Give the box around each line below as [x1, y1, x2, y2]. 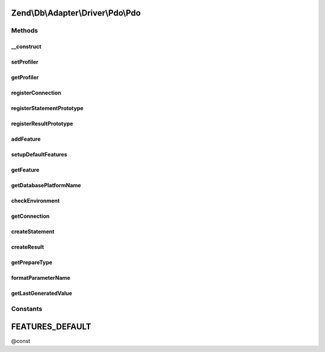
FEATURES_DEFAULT [11, 321, 91, 332]
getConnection [11, 212, 50, 220]
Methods [11, 26, 39, 35]
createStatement [11, 228, 55, 235]
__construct [11, 43, 42, 51]
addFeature [11, 135, 41, 143]
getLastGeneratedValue [11, 289, 72, 297]
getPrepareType [11, 259, 52, 266]
